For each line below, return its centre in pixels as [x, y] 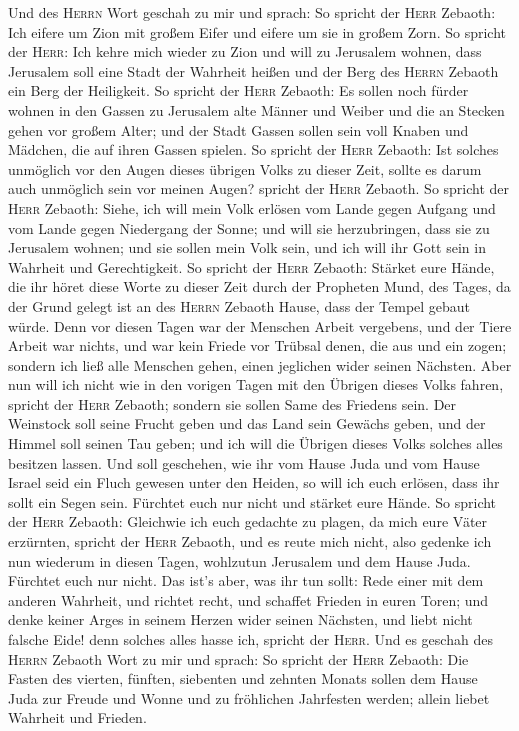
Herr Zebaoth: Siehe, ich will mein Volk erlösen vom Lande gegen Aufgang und [252, 207]
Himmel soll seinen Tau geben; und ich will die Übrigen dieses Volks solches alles [255, 443]
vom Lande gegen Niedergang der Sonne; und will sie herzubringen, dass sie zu [249, 227]
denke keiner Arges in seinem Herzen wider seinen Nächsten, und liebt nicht [240, 619]
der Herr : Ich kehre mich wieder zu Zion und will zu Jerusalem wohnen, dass [245, 51]
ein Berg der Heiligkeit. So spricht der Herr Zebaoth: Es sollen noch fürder [238, 90]
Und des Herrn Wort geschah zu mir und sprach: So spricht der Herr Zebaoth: [252, 12]
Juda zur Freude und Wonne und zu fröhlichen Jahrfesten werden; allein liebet [249, 697]
